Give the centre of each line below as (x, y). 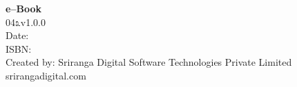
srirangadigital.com (46, 75)
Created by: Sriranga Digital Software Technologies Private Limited (149, 62)
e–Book (23, 8)
